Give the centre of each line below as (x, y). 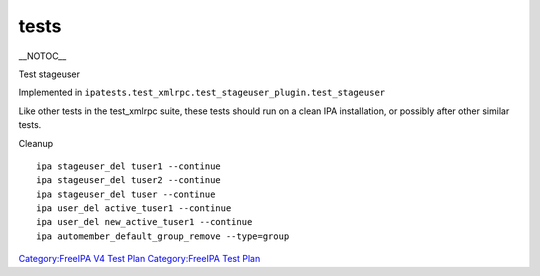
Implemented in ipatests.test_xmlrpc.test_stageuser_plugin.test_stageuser (201, 92)
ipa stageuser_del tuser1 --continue (129, 166)
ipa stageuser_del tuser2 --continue (129, 180)
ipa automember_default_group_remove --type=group (163, 236)
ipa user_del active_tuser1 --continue (134, 208)
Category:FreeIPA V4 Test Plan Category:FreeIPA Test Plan (139, 259)
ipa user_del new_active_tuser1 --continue (144, 222)
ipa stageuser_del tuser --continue (126, 194)
